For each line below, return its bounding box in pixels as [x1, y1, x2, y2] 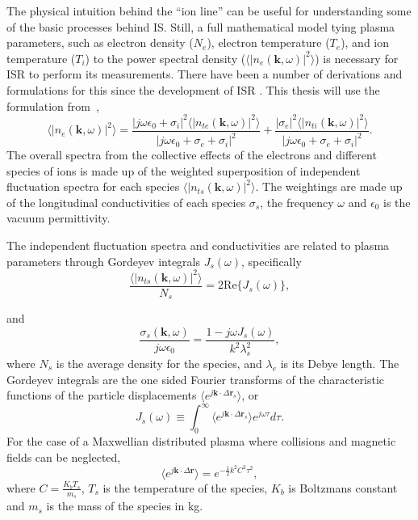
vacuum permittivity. [6, 209, 111, 226]
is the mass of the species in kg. [46, 497, 203, 514]
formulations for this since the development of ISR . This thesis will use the [6, 81, 380, 98]
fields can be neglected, [6, 448, 121, 465]
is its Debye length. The [280, 355, 399, 372]
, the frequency [260, 193, 334, 210]
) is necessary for [315, 49, 399, 66]
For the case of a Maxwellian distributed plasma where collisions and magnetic [6, 433, 396, 450]
